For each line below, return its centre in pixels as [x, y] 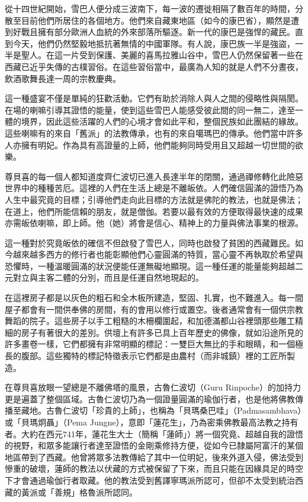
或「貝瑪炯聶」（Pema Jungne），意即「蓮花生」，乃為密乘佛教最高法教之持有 [152, 422]
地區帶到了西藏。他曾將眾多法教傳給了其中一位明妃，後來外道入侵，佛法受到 [154, 457]
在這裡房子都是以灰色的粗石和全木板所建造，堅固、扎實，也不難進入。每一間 [154, 298]
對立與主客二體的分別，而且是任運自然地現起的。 [108, 277]
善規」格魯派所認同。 [96, 492]
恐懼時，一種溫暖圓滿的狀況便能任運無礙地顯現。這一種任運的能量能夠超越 [150, 266]
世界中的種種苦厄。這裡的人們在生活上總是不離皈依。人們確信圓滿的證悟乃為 [154, 188]
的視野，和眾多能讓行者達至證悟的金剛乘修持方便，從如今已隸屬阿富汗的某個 [154, 445]
